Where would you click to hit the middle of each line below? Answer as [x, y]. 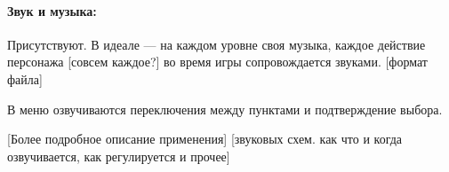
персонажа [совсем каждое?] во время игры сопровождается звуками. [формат [217, 62]
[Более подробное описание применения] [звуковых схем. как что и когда [205, 139]
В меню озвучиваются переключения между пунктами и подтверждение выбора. [225, 109]
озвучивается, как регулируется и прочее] [119, 156]
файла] [25, 78]
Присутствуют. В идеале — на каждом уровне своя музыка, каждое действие [216, 44]
